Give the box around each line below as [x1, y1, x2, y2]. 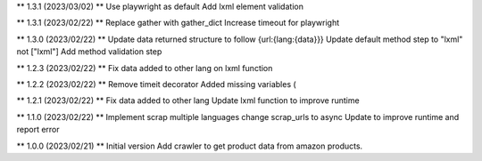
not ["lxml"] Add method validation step [16, 46, 162, 57]
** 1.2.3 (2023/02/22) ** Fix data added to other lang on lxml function [16, 62, 273, 73]
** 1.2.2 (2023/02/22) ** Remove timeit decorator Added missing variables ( [16, 78, 296, 89]
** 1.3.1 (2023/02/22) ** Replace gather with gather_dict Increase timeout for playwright [16, 18, 339, 28]
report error [16, 125, 60, 135]
